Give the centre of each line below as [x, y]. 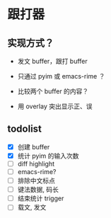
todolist [25, 129]
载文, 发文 [32, 207]
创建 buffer [34, 147]
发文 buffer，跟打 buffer [53, 61]
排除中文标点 [36, 180]
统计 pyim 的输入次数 [48, 156]
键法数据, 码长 [38, 190]
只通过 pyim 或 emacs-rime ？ [61, 76]
